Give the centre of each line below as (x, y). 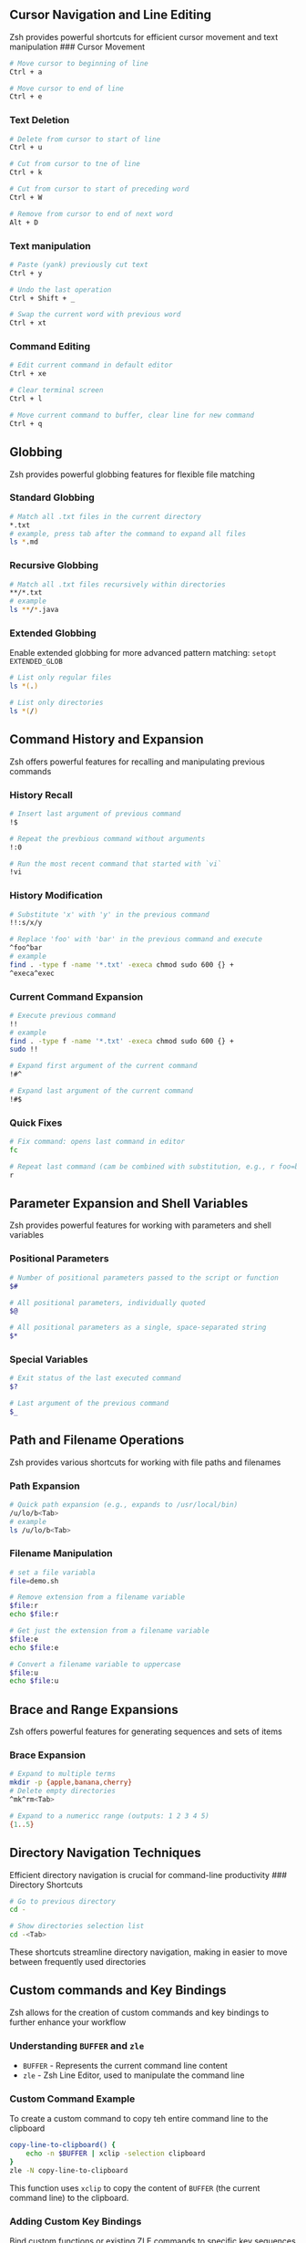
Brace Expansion (48, 1755)
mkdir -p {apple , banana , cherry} (71, 1782)
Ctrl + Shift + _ (42, 298)
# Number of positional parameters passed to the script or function (144, 1277)
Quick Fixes (36, 1123)
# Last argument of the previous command (89, 1404)
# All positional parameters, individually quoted (107, 1303)
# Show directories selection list (77, 1926)
